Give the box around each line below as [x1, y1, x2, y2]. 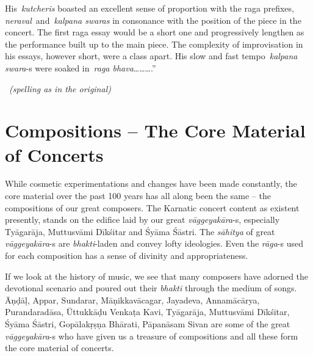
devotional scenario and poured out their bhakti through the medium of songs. [5, 282, 297, 294]
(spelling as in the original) [9, 82, 111, 95]
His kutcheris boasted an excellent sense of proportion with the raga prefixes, [5, 2, 294, 14]
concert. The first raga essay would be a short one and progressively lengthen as [5, 26, 304, 38]
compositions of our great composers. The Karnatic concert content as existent [5, 201, 300, 214]
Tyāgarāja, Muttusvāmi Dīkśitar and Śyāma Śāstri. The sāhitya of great [5, 225, 275, 238]
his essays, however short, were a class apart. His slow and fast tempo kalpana [5, 49, 298, 62]
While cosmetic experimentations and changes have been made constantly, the [5, 177, 297, 190]
